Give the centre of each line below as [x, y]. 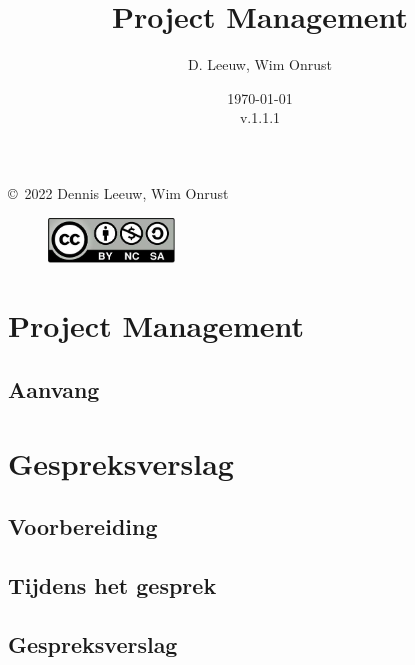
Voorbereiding [83, 526]
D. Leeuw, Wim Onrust [259, 64]
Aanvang [54, 389]
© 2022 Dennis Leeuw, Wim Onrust [118, 192]
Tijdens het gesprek [112, 585]
